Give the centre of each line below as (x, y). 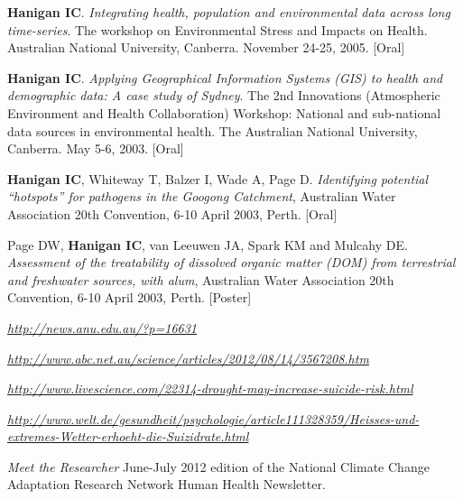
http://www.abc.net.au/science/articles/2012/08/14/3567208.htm (188, 358)
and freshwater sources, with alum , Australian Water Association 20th (201, 279)
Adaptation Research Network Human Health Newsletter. (167, 484)
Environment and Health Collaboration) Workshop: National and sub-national (224, 112)
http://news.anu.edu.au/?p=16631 (102, 327)
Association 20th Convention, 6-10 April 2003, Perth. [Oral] (172, 213)
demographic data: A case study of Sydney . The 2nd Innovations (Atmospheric (224, 95)
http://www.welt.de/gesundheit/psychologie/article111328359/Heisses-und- (213, 418)
